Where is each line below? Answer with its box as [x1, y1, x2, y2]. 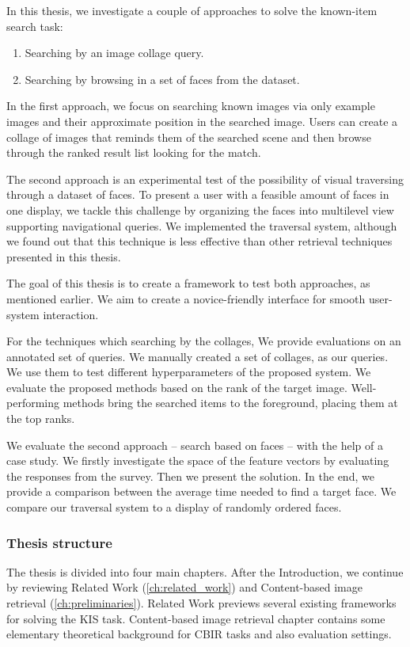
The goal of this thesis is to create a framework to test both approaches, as [6, 275, 370, 291]
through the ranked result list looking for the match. [6, 144, 261, 161]
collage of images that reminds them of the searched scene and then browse [6, 128, 371, 145]
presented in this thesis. [6, 248, 121, 265]
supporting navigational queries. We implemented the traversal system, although [6, 217, 397, 234]
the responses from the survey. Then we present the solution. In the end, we [6, 467, 374, 484]
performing [6, 394, 59, 411]
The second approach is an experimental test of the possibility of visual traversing [6, 170, 404, 187]
